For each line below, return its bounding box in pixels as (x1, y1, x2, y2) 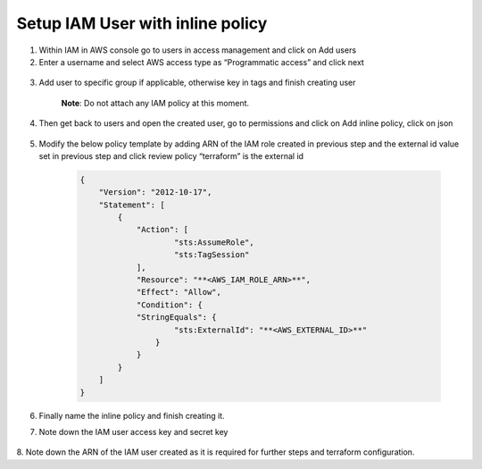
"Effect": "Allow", (136, 287, 222, 297)
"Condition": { (136, 299, 203, 310)
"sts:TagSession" (174, 250, 250, 260)
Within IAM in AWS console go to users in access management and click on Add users (38, 45, 357, 55)
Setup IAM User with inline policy (16, 13, 268, 33)
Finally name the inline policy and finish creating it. (38, 410, 225, 421)
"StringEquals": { (136, 313, 218, 322)
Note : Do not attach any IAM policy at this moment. (61, 97, 250, 108)
